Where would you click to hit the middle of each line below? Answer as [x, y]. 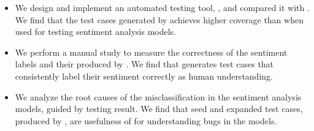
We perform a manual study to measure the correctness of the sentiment [151, 52]
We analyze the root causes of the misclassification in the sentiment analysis [158, 96]
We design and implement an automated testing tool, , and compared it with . [162, 7]
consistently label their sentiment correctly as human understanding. [144, 76]
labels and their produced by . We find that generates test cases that [144, 64]
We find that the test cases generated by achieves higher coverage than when [159, 19]
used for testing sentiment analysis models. [96, 32]
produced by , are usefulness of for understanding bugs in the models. [146, 120]
